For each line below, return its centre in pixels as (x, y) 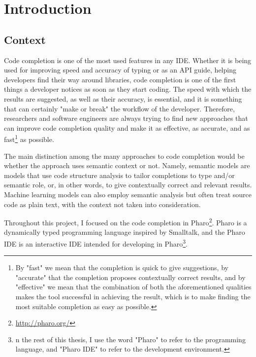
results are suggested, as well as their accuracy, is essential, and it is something (123, 98)
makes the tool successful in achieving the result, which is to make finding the (133, 297)
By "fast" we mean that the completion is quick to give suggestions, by (122, 268)
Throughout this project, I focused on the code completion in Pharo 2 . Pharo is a (126, 222)
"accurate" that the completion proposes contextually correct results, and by (130, 277)
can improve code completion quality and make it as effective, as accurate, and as (127, 127)
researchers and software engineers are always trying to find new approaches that (126, 118)
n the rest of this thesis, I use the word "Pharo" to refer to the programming (130, 339)
